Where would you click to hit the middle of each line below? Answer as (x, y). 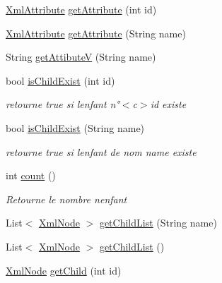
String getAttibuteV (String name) (81, 57)
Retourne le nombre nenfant (66, 199)
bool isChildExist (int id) (60, 80)
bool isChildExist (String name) (75, 127)
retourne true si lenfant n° (63, 104)
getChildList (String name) (158, 223)
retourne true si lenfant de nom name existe (101, 151)
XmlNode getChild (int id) (64, 270)
